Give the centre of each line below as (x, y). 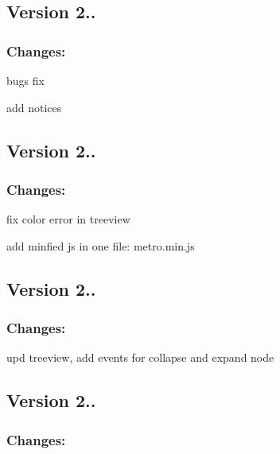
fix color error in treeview (68, 219)
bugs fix (25, 80)
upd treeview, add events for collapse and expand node (140, 357)
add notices (34, 107)
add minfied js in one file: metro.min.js (101, 245)
